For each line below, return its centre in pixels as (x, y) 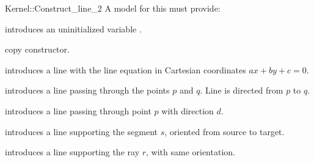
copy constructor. (37, 49)
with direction (188, 110)
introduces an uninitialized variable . (73, 28)
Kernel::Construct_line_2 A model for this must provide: (113, 8)
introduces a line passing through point (78, 110)
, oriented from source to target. (225, 131)
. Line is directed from (242, 90)
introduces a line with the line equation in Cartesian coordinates (126, 69)
